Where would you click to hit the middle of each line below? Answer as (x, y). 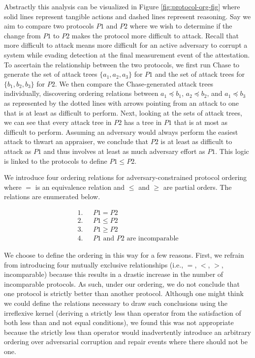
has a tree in (143, 122)
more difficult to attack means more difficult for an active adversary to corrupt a (126, 45)
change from (22, 35)
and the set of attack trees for (200, 74)
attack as (18, 151)
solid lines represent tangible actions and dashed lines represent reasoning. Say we (127, 16)
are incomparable (153, 238)
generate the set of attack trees (51, 74)
